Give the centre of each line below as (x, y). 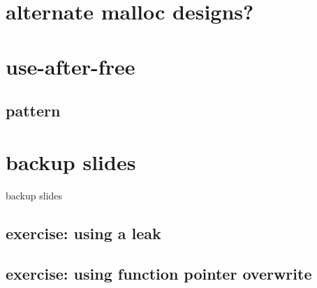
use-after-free (71, 66)
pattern (33, 111)
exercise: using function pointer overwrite (159, 274)
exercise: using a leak (83, 233)
